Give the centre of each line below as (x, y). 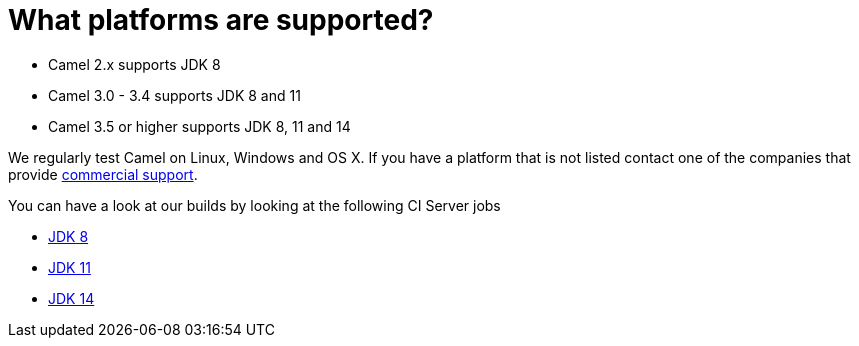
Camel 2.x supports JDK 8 (134, 64)
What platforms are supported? (221, 20)
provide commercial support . (103, 174)
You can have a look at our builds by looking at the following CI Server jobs (254, 205)
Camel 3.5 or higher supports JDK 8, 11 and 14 (199, 126)
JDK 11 (69, 267)
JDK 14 (71, 298)
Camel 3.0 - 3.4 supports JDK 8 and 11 (174, 95)
